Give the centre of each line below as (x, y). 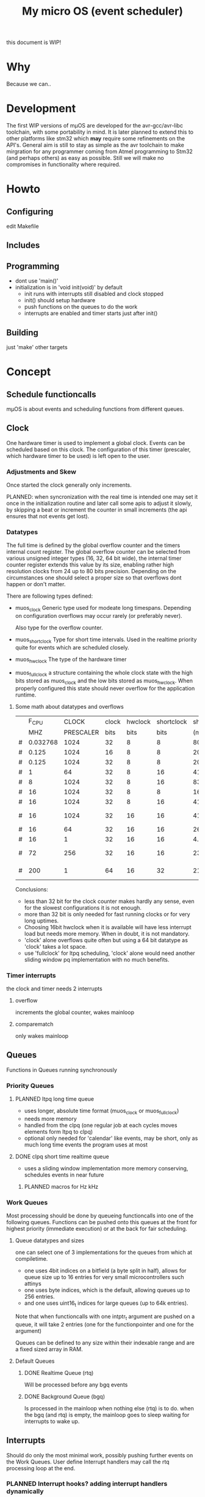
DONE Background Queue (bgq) (65, 1396)
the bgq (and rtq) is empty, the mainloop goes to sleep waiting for (107, 1415)
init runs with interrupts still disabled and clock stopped (94, 294)
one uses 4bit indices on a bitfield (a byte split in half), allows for (105, 1270)
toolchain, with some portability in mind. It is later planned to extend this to (100, 132)
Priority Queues (30, 1086)
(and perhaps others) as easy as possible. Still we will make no (85, 158)
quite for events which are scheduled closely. (72, 648)
